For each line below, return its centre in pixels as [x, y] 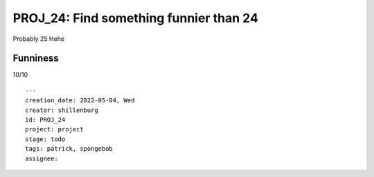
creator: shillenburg [62, 110]
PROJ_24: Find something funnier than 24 [136, 18]
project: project [54, 129]
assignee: [42, 158]
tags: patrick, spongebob [69, 149]
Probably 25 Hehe [39, 39]
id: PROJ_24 [45, 120]
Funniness [36, 58]
